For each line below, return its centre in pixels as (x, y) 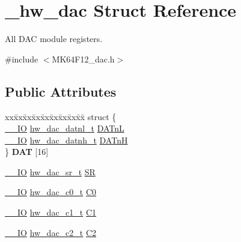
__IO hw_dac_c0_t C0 (51, 192)
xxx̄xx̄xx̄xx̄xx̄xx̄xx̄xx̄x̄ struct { (61, 116)
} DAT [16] (27, 152)
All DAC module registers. (54, 39)
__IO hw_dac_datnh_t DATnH (66, 140)
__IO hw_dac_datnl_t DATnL (65, 128)
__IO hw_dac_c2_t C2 (51, 232)
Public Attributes (61, 91)
